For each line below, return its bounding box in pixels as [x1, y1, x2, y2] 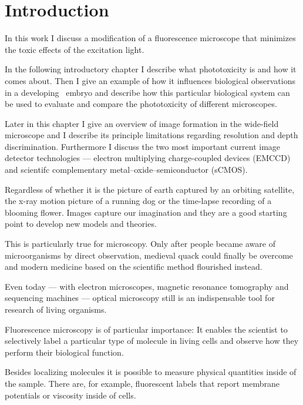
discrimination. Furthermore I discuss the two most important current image [5, 140, 281, 152]
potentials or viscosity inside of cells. [5, 389, 136, 401]
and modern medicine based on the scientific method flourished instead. [5, 260, 262, 273]
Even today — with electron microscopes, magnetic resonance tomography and [5, 280, 289, 292]
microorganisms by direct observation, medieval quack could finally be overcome [5, 249, 293, 261]
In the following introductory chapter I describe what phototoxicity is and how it [5, 63, 297, 75]
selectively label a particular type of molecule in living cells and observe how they [5, 334, 299, 347]
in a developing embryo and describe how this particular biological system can [5, 86, 290, 98]
